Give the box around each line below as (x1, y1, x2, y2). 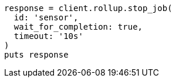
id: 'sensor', (13, 13, 79, 22)
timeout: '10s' (13, 31, 83, 41)
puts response (4, 50, 69, 59)
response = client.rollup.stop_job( (4, 3, 172, 13)
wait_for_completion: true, (13, 22, 143, 31)
